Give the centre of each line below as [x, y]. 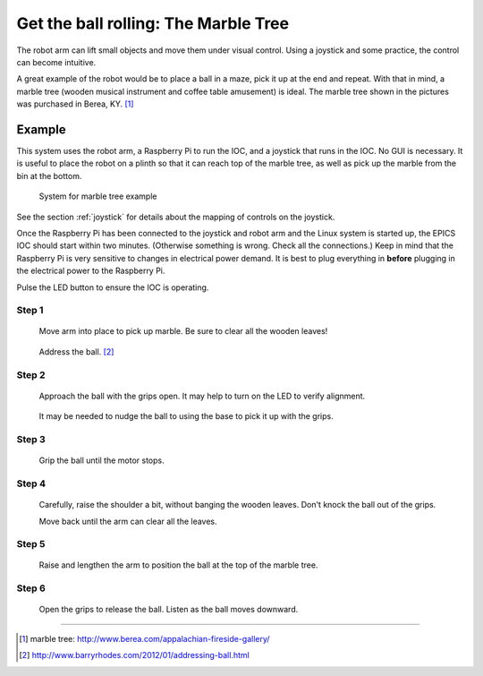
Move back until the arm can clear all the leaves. [128, 521]
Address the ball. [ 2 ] [76, 351]
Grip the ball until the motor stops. [102, 460]
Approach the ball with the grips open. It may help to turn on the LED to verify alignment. [202, 396]
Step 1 [30, 311]
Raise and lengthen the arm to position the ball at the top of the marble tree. [178, 565]
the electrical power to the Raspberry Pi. [91, 271]
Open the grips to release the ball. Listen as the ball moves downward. [169, 610]
